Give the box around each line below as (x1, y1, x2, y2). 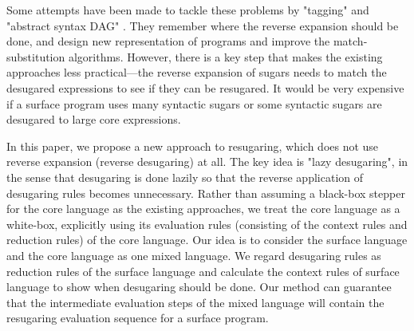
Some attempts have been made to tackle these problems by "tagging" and (6, 2, 369, 18)
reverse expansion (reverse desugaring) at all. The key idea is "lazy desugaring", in (6, 153, 408, 170)
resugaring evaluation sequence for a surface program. (6, 309, 269, 326)
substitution (6, 48, 65, 65)
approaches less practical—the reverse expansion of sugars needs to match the (6, 64, 387, 81)
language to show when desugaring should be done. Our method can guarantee (6, 278, 392, 295)
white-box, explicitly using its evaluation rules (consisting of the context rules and (6, 215, 408, 232)
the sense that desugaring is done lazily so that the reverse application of (6, 168, 364, 185)
